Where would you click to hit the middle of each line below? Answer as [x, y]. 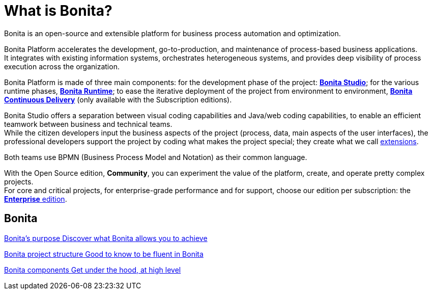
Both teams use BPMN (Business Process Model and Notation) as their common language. [156, 157]
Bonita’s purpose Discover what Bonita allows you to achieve [106, 238]
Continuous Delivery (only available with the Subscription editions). [118, 99]
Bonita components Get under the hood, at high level [93, 270]
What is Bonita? [58, 11]
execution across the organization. [62, 66]
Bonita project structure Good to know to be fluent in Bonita [104, 254]
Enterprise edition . [36, 199]
